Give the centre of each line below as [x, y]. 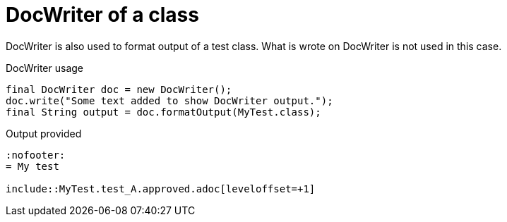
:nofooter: [36, 155]
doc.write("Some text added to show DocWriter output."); [169, 100]
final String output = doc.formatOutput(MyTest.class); [163, 112]
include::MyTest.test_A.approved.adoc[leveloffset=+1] [161, 189]
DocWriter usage [44, 68]
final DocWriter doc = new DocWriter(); [119, 89]
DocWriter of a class [102, 15]
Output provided [44, 133]
